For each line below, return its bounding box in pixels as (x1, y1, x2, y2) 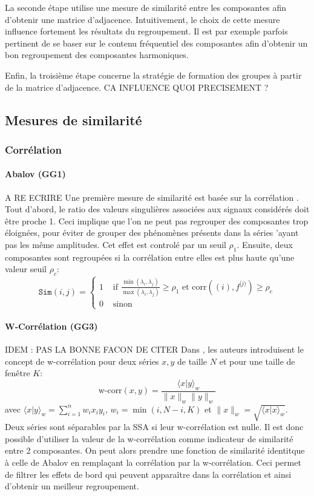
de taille (177, 354, 208, 367)
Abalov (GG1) (5, 168, 66, 180)
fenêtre (5, 367, 30, 379)
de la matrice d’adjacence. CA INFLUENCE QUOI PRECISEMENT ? (5, 80, 269, 93)
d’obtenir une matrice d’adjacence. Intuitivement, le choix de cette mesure (5, 13, 280, 25)
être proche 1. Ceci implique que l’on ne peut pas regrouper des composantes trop (5, 214, 309, 227)
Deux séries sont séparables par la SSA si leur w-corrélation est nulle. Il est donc (5, 420, 304, 433)
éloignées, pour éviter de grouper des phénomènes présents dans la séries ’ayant (5, 226, 299, 239)
